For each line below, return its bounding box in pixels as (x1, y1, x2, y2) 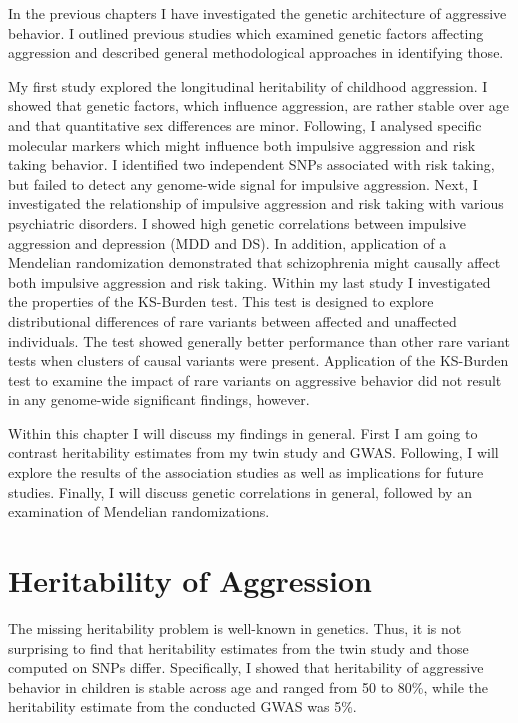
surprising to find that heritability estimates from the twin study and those (8, 637, 469, 658)
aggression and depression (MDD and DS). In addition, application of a (8, 232, 447, 253)
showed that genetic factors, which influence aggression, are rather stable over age (8, 95, 510, 116)
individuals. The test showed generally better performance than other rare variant (8, 330, 510, 351)
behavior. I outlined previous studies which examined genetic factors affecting (8, 22, 484, 43)
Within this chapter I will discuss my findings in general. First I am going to (8, 422, 478, 443)
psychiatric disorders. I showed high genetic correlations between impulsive (8, 212, 466, 233)
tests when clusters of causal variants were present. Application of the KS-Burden (8, 350, 509, 371)
